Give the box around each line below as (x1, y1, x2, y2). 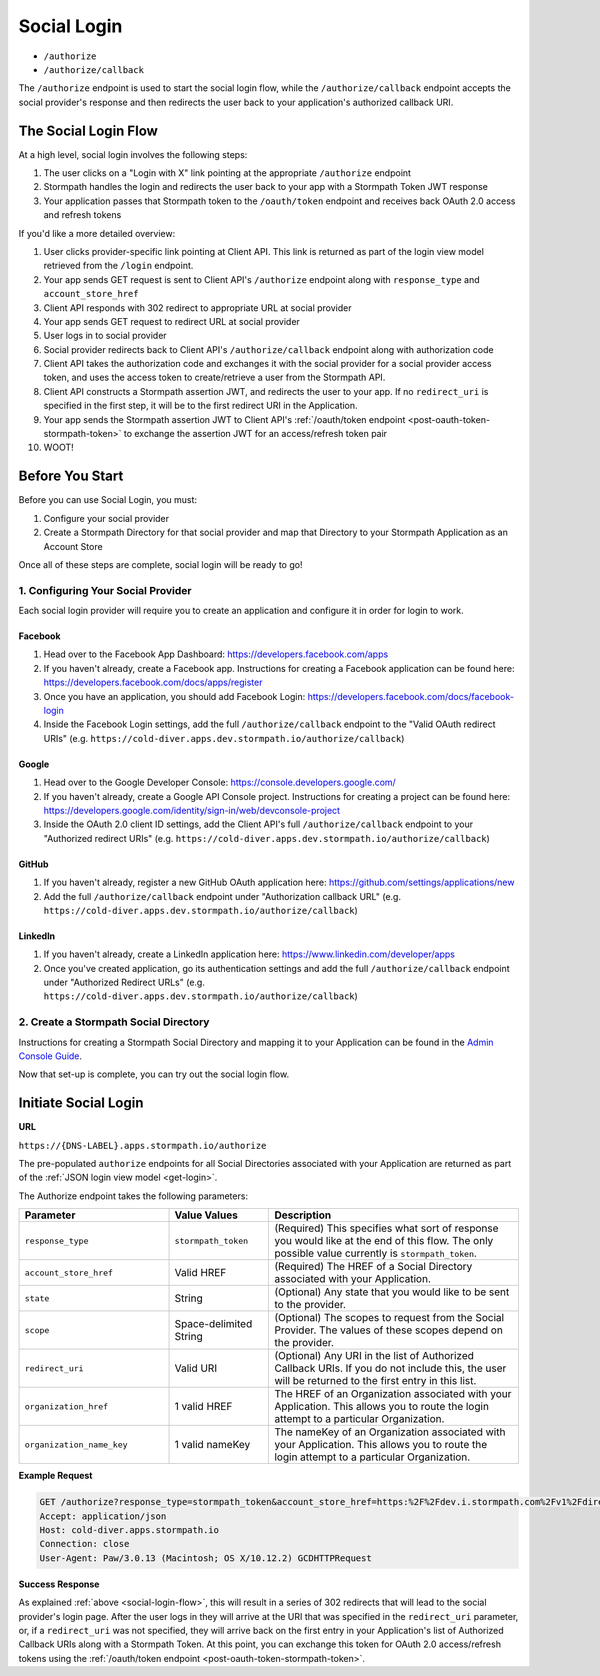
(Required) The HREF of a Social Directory (274, 1260, 473, 1274)
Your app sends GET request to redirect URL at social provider (43, 315, 300, 327)
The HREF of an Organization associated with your (274, 1387, 512, 1401)
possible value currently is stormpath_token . (274, 1246, 477, 1260)
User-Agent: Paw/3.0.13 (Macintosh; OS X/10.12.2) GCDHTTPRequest (39, 1552, 372, 1564)
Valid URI (174, 1361, 218, 1375)
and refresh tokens (43, 209, 122, 221)
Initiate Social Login (18, 1095, 144, 1112)
